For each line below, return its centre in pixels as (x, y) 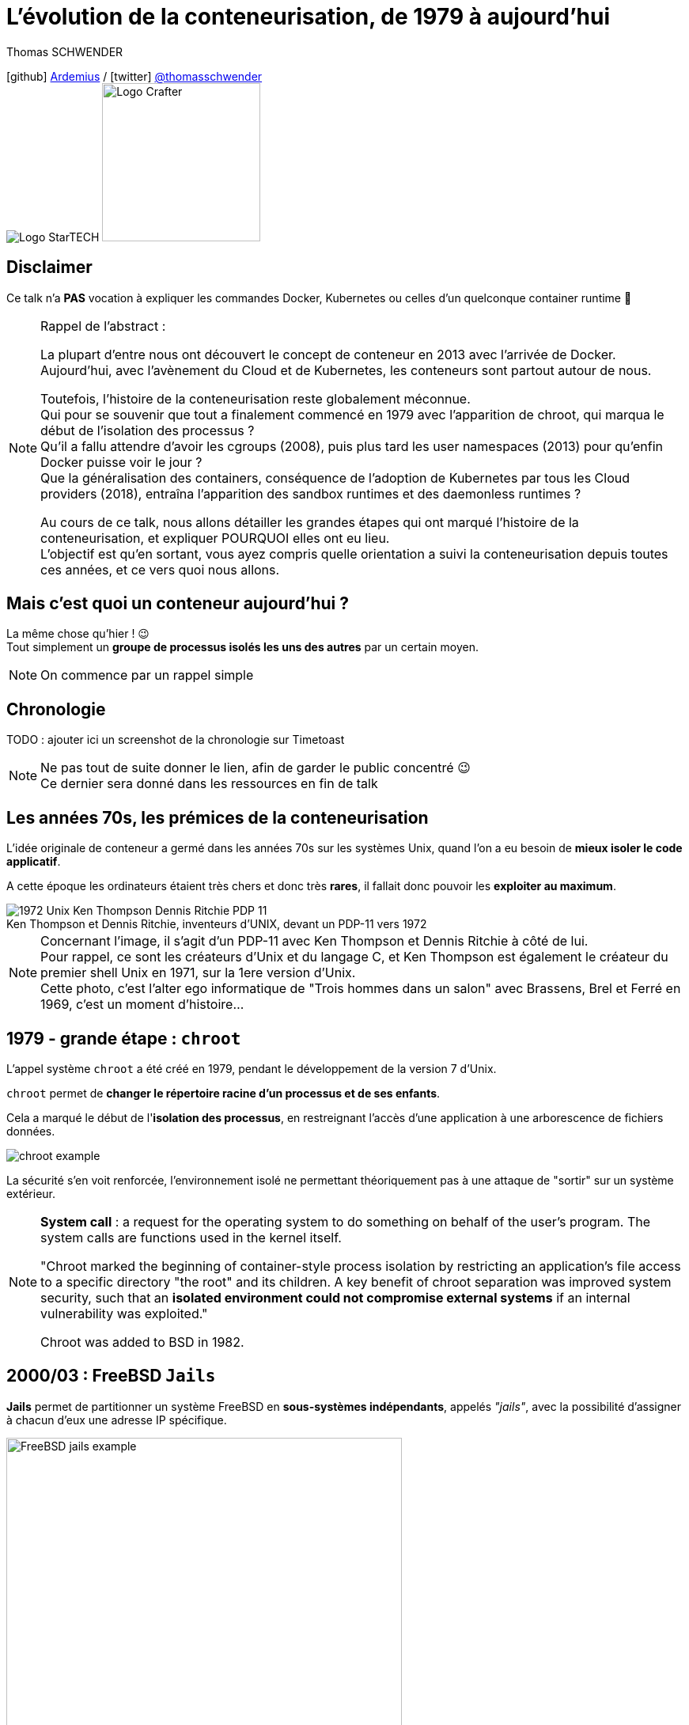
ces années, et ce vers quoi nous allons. (160, 569)
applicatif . (34, 862)
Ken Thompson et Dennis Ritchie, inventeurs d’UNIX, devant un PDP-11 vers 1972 (217, 924)
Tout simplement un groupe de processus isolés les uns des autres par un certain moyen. (243, 647)
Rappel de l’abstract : (103, 326)
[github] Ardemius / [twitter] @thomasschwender (134, 76)
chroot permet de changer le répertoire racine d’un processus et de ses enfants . (223, 1093)
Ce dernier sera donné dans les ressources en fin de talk (209, 784)
